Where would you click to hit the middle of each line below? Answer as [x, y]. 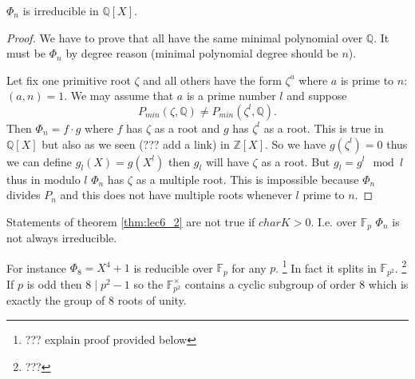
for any [249, 267]
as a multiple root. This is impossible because [247, 179]
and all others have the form [212, 80]
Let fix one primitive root [69, 80]
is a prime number [231, 96]
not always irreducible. [62, 238]
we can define [40, 161]
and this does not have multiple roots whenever [176, 195]
